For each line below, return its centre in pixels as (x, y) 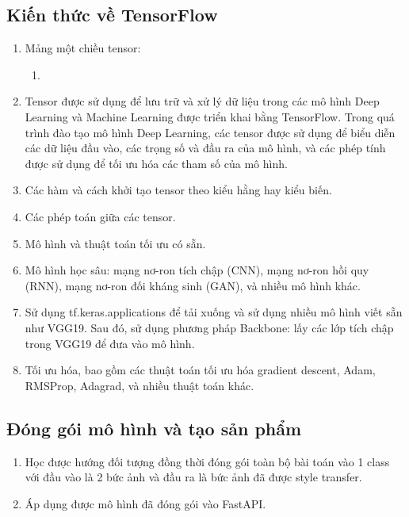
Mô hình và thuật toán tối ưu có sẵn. (115, 243)
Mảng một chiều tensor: (83, 48)
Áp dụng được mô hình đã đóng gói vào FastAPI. (145, 503)
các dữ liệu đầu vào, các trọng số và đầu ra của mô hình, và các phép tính (205, 148)
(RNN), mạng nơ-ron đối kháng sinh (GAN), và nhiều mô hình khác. (193, 285)
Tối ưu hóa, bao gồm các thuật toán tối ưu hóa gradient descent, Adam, (200, 370)
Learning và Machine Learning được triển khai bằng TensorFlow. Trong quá (210, 116)
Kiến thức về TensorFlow (112, 15)
